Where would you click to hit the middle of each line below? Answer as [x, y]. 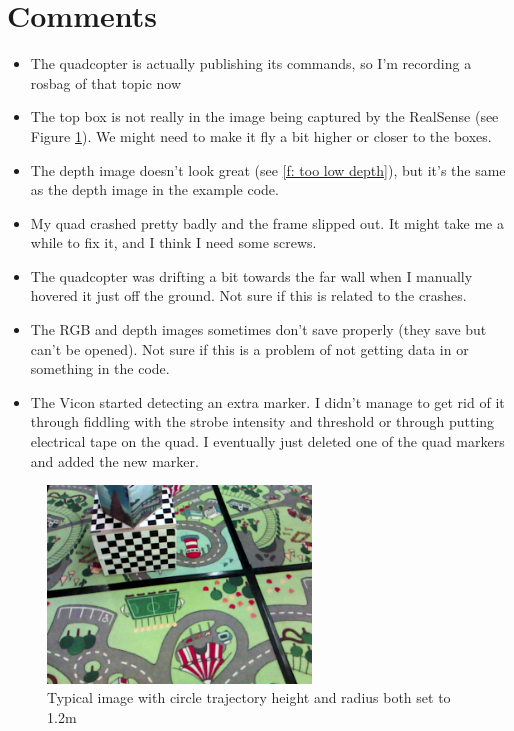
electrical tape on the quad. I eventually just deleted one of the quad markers [267, 441]
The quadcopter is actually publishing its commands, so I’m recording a [251, 63]
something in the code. [100, 368]
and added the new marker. [114, 460]
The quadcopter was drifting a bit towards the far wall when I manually [251, 275]
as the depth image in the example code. [154, 189]
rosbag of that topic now [106, 82]
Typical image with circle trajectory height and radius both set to [249, 697]
